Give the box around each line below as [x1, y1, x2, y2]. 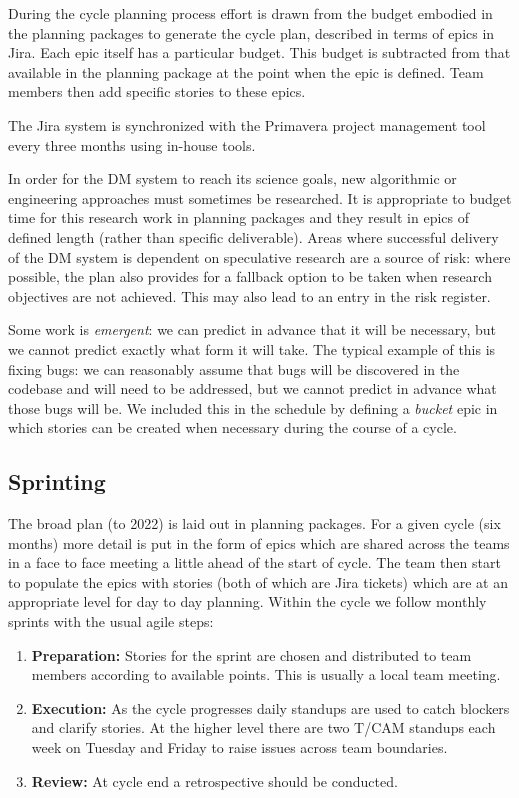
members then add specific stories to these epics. [8, 81, 306, 102]
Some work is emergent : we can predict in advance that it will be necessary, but [8, 319, 497, 340]
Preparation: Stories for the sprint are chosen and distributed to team [31, 644, 472, 665]
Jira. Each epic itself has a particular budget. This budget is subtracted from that [8, 42, 511, 63]
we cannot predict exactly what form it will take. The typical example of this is [8, 338, 496, 359]
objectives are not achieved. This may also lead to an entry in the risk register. [8, 285, 491, 306]
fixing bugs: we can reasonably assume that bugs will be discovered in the [8, 358, 460, 379]
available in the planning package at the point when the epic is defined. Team [8, 61, 484, 82]
